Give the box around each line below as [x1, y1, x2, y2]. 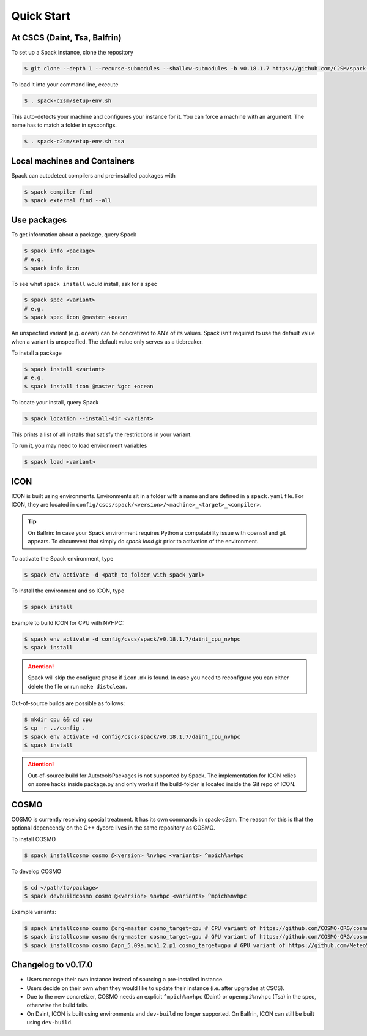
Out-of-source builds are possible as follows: [11, 700, 125, 707]
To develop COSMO [11, 868, 62, 875]
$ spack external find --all [24, 197, 112, 204]
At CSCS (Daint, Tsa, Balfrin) [11, 32, 122, 43]
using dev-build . [26, 1019, 73, 1026]
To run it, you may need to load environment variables [11, 442, 147, 450]
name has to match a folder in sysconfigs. [11, 121, 117, 129]
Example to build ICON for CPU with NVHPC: [11, 619, 124, 626]
